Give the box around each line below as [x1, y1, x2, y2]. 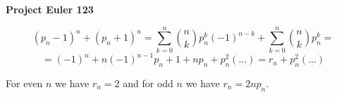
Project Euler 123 [6, 2, 94, 16]
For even [6, 76, 43, 91]
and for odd [123, 76, 173, 91]
